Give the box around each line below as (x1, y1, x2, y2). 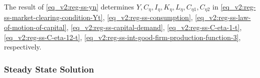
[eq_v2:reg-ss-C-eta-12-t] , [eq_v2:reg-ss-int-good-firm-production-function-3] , (4, 31, 241, 42)
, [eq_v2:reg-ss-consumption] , (102, 12, 193, 22)
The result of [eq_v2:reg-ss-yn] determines (4, 1, 135, 11)
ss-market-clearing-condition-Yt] (4, 12, 103, 22)
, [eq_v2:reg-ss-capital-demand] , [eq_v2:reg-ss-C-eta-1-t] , (66, 22, 242, 32)
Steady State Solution (4, 62, 94, 75)
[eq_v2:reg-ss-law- (195, 12, 251, 22)
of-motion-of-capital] (4, 22, 67, 32)
